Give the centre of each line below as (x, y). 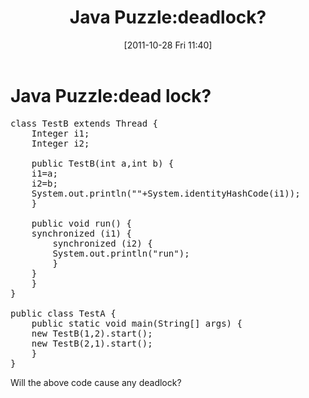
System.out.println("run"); (121, 253)
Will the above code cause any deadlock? (96, 382)
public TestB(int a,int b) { (103, 163)
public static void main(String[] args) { (137, 323)
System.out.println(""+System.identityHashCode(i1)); (166, 193)
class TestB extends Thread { (84, 123)
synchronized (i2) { (102, 243)
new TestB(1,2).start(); (92, 333)
